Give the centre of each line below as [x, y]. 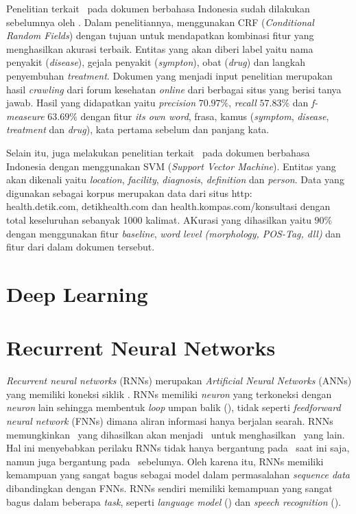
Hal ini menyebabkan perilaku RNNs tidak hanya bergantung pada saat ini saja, [178, 448]
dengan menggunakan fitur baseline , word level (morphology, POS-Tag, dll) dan [174, 233]
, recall [242, 103]
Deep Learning [77, 293]
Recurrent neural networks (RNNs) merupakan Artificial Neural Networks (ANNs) [179, 381]
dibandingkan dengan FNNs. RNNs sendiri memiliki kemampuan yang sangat [169, 488]
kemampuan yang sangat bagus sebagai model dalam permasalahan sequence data [178, 475]
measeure [25, 116]
